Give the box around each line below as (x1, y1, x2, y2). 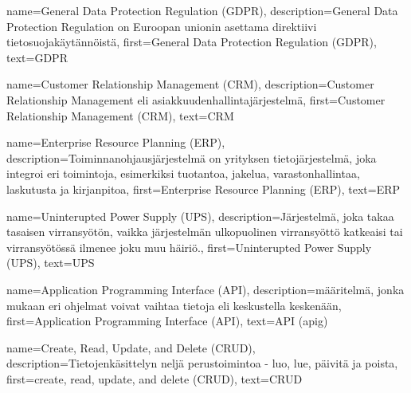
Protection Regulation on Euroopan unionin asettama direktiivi (6, 18, 317, 34)
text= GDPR (6, 49, 68, 65)
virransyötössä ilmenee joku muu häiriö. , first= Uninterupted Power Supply (6, 238, 372, 255)
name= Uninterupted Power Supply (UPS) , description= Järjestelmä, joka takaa (6, 207, 394, 224)
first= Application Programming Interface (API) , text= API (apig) (6, 312, 328, 329)
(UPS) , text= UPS (6, 254, 95, 271)
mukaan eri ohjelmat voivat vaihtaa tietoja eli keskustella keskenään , (6, 297, 342, 313)
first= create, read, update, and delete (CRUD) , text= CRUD (6, 370, 303, 387)
